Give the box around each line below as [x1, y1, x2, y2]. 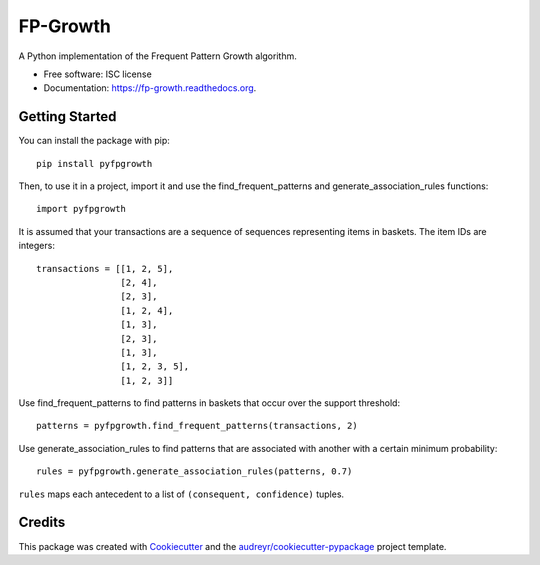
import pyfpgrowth [36, 203, 127, 215]
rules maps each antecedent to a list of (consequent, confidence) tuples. [18, 488, 345, 500]
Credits [18, 514, 66, 531]
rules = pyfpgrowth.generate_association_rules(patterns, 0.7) [36, 466, 353, 477]
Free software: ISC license [43, 68, 152, 80]
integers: [18, 240, 55, 252]
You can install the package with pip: [18, 135, 170, 147]
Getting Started [18, 108, 117, 125]
